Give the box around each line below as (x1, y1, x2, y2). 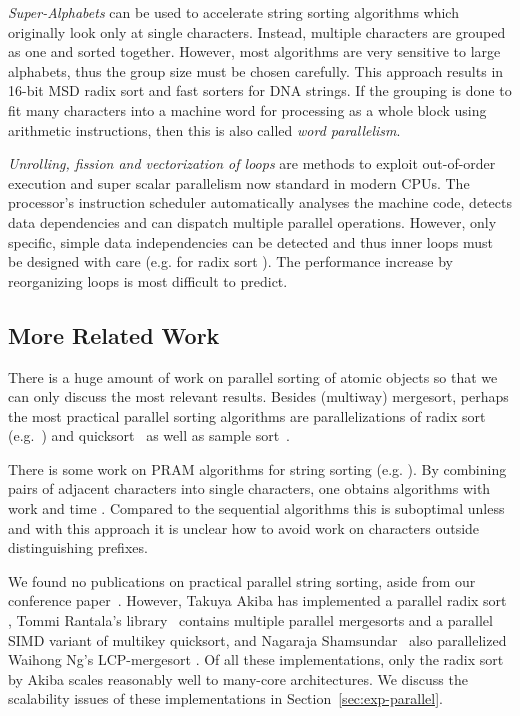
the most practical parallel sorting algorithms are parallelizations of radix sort (8, 405, 486, 426)
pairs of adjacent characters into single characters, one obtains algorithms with (8, 478, 491, 499)
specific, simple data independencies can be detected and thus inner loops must (8, 231, 494, 252)
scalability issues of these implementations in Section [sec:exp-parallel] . (8, 688, 443, 709)
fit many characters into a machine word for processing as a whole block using (8, 99, 487, 120)
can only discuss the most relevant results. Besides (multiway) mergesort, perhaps (8, 386, 509, 407)
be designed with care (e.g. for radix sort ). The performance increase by (8, 251, 454, 272)
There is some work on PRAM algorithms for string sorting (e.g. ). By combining (8, 458, 507, 479)
